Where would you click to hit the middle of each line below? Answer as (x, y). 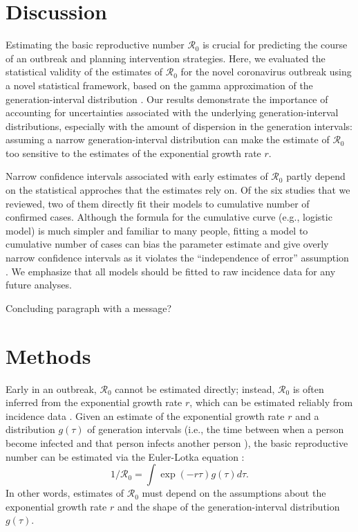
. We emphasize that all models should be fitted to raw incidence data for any (171, 271)
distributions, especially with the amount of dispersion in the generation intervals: (179, 126)
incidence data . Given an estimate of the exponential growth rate (145, 415)
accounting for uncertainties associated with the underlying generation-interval (172, 112)
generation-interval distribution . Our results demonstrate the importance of (167, 99)
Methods (48, 355)
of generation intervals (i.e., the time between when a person (216, 429)
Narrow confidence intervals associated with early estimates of (137, 176)
